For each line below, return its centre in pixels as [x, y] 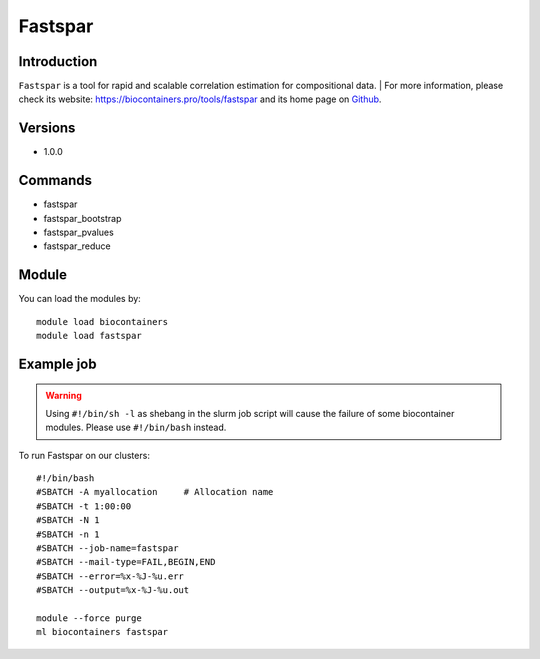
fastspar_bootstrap [82, 218]
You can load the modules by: [80, 299]
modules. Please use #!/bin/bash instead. [136, 427]
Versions [47, 128]
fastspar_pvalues [78, 232]
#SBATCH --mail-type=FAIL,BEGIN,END [126, 562]
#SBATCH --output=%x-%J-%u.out [113, 590]
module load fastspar [89, 336]
